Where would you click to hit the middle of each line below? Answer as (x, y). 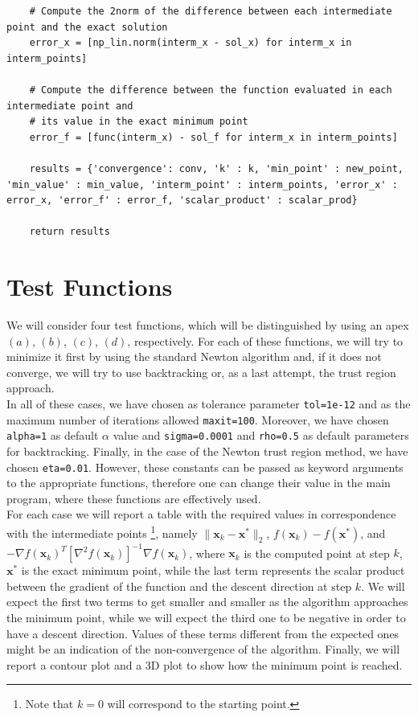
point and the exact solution (87, 27)
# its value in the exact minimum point (139, 122)
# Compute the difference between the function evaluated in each (211, 90)
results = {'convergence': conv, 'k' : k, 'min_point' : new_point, (216, 168)
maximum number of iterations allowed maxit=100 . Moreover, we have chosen (198, 419)
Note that (49, 704)
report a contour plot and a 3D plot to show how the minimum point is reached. (205, 664)
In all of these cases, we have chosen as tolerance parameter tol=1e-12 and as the (209, 404)
